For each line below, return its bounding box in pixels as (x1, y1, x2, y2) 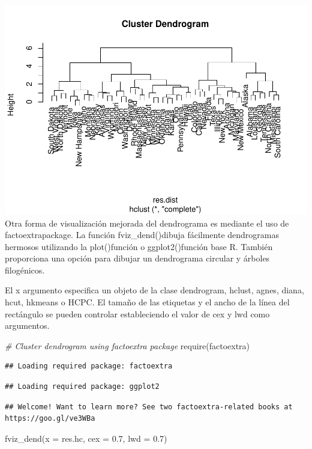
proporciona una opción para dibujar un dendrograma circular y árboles (5, 252, 270, 264)
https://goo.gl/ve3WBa (5, 414, 95, 423)
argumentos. (5, 319, 50, 332)
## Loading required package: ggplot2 (5, 382, 160, 391)
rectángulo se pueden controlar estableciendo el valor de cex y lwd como (5, 307, 270, 320)
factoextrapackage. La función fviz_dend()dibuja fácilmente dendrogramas (5, 228, 280, 241)
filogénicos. (5, 263, 45, 276)
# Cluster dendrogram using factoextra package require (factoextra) (5, 339, 250, 352)
